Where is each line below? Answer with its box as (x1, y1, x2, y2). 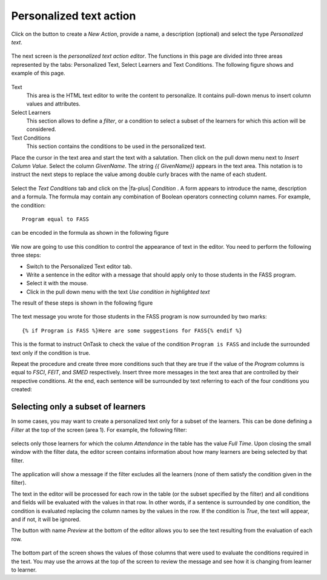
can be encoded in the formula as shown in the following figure (11, 229, 169, 237)
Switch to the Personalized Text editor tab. (26, 263, 133, 270)
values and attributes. (26, 100, 81, 107)
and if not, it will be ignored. (11, 516, 81, 523)
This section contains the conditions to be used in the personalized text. (26, 143, 206, 150)
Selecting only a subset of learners (11, 402, 146, 412)
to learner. (11, 566, 37, 573)
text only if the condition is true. (11, 349, 91, 356)
